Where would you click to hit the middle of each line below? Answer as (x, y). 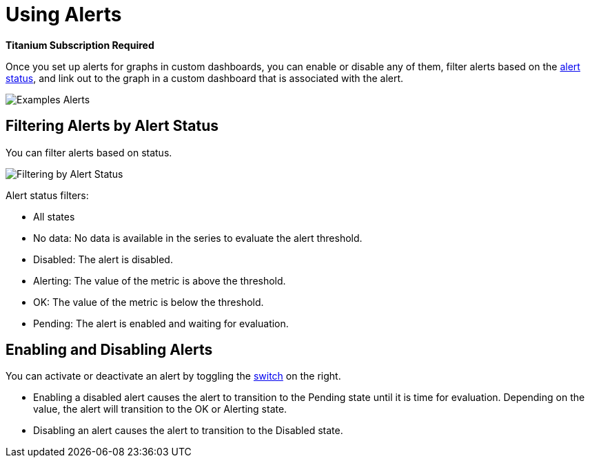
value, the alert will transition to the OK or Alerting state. (160, 409)
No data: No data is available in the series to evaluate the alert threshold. (198, 238)
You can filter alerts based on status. (89, 152)
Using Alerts (64, 14)
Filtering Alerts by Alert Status (112, 126)
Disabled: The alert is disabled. (103, 259)
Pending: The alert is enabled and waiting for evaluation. (161, 323)
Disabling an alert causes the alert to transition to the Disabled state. (188, 431)
